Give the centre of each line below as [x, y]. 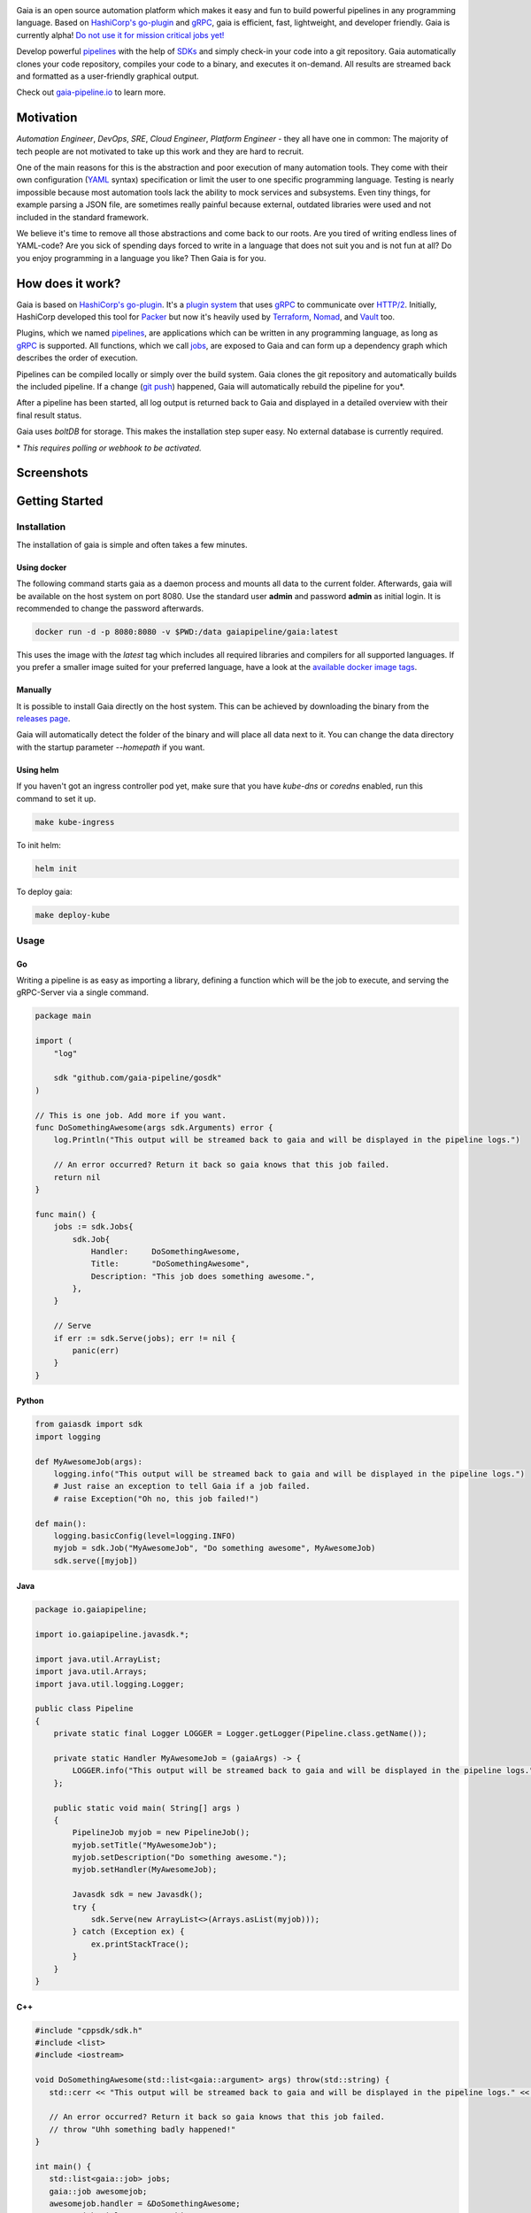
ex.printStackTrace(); [140, 1944]
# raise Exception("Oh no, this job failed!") [157, 1499]
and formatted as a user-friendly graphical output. [108, 76]
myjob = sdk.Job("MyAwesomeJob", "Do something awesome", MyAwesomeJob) [215, 1548]
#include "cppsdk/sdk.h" [89, 2030]
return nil [77, 1177]
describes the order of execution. [77, 358]
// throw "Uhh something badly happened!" [142, 2129]
